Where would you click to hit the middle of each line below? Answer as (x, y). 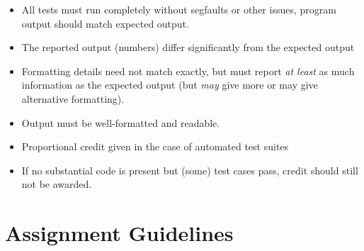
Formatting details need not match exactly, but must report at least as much (188, 71)
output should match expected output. (105, 23)
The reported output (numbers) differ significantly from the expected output (188, 47)
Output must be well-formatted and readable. (121, 122)
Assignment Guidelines (119, 233)
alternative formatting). (73, 98)
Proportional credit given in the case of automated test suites (155, 146)
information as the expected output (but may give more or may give (170, 85)
